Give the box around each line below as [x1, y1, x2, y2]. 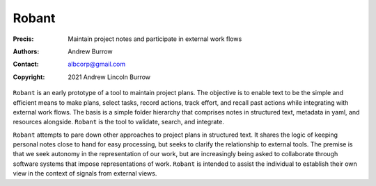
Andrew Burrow [68, 47, 113, 56]
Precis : [13, 35, 34, 43]
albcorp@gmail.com [68, 60, 125, 69]
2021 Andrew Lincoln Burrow [68, 73, 151, 81]
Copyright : [13, 73, 45, 81]
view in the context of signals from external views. [13, 169, 157, 178]
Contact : [13, 60, 40, 69]
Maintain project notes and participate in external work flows [68, 35, 242, 43]
